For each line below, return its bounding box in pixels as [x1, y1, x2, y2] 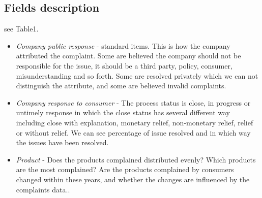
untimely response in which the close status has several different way [16, 107, 230, 118]
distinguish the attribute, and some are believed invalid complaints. [16, 80, 226, 91]
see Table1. [4, 23, 39, 34]
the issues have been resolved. [16, 137, 109, 148]
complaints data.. [16, 184, 70, 194]
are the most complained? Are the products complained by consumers [16, 164, 234, 175]
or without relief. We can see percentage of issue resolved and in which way [16, 127, 251, 138]
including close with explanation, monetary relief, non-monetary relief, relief [16, 117, 253, 127]
